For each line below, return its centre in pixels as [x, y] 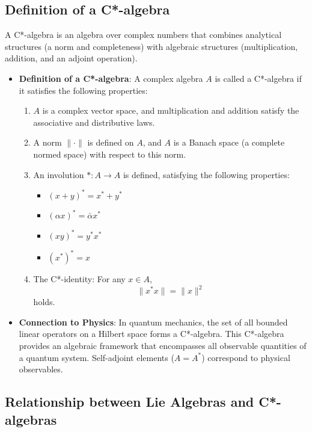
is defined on [111, 142]
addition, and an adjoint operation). [71, 58]
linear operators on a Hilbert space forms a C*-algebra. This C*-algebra [151, 334]
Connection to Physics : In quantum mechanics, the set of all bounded [153, 322]
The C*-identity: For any [79, 279]
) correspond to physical [246, 357]
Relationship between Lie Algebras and [130, 402]
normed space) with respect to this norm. [110, 154]
